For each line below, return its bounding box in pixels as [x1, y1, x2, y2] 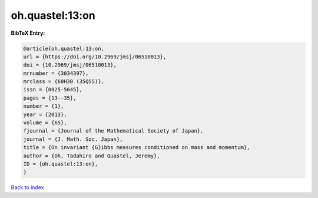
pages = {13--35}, [23, 94, 77, 101]
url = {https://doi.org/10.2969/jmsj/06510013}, [23, 53, 167, 60]
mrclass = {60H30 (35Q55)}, [23, 78, 104, 85]
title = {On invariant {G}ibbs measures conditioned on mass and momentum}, [23, 144, 250, 151]
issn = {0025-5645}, [23, 86, 82, 93]
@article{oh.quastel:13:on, [23, 45, 104, 52]
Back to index [11, 184, 44, 191]
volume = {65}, [23, 120, 67, 126]
